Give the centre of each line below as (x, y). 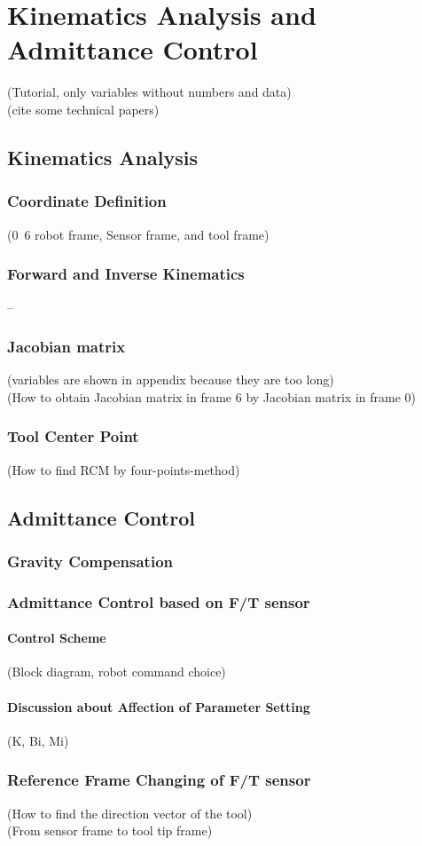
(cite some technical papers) (83, 109)
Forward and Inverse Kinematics (126, 274)
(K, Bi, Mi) (38, 740)
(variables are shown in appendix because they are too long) (171, 380)
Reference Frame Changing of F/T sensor (159, 780)
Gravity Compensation (90, 561)
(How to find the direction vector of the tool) (130, 813)
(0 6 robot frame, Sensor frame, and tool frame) (138, 234)
